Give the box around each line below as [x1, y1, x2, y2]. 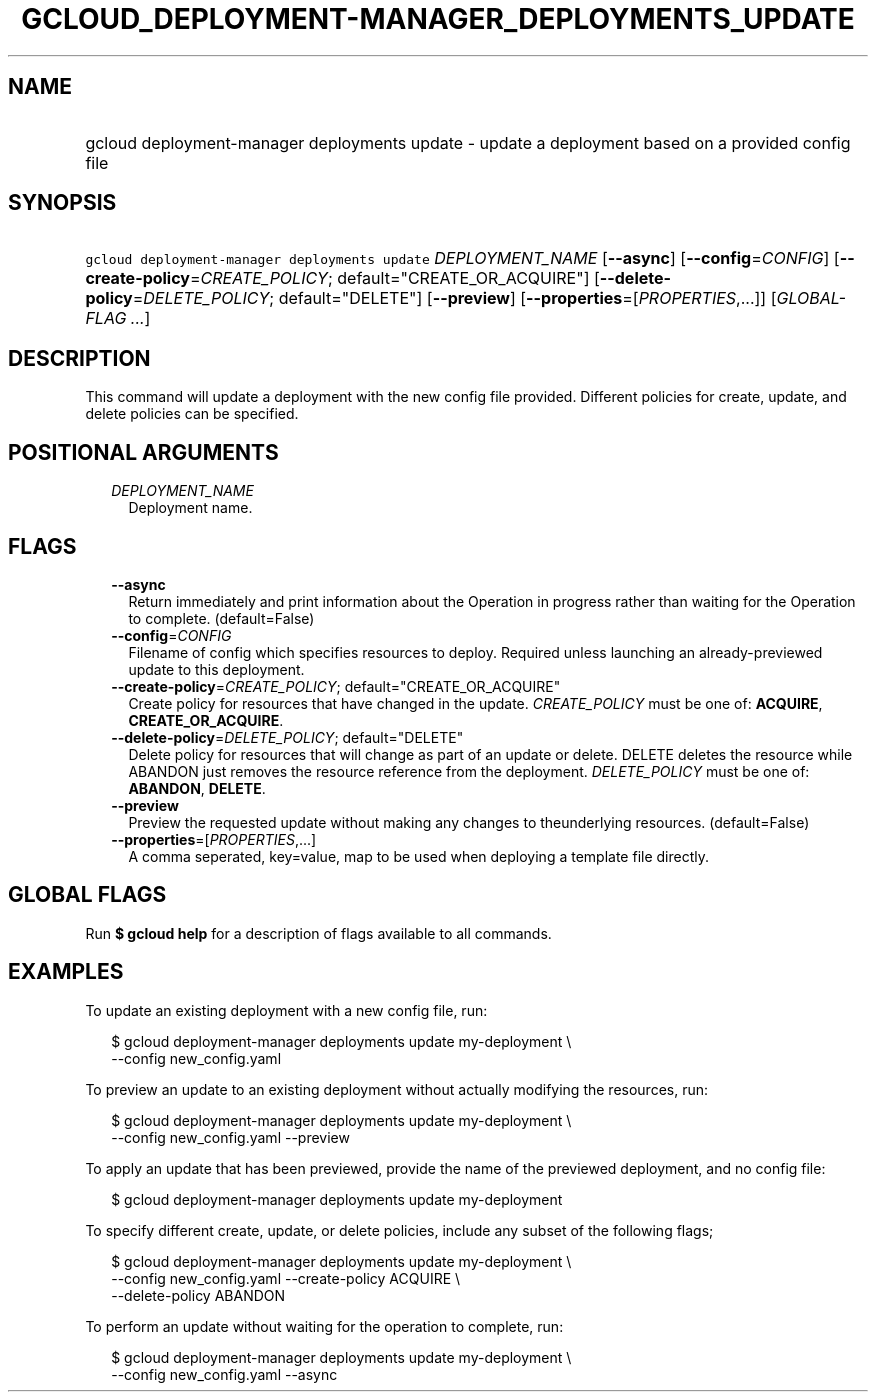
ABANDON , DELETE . [128, 779, 266, 797]
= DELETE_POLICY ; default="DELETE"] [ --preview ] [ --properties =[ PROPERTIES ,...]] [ [132, 288, 777, 309]
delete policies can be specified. [85, 405, 299, 423]
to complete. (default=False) [128, 609, 315, 627]
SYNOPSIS [8, 190, 117, 216]
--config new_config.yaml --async [111, 1365, 338, 1383]
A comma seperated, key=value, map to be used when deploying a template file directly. [128, 847, 710, 865]
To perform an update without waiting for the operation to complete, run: [85, 1317, 564, 1335]
